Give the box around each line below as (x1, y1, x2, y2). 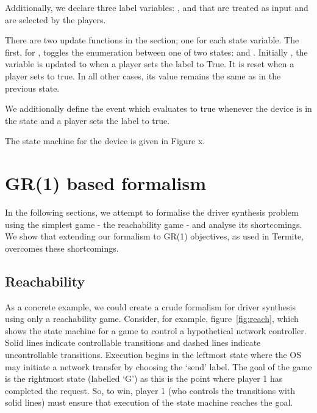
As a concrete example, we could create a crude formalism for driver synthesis (5, 300, 296, 313)
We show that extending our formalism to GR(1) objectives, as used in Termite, (5, 230, 304, 243)
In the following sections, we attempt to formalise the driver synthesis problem (5, 206, 299, 219)
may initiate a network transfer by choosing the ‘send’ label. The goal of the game (5, 360, 312, 373)
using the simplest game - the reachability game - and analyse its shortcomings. (5, 217, 302, 230)
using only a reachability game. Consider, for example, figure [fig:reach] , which (5, 312, 299, 325)
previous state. (5, 81, 60, 94)
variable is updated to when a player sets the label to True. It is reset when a (5, 57, 294, 70)
